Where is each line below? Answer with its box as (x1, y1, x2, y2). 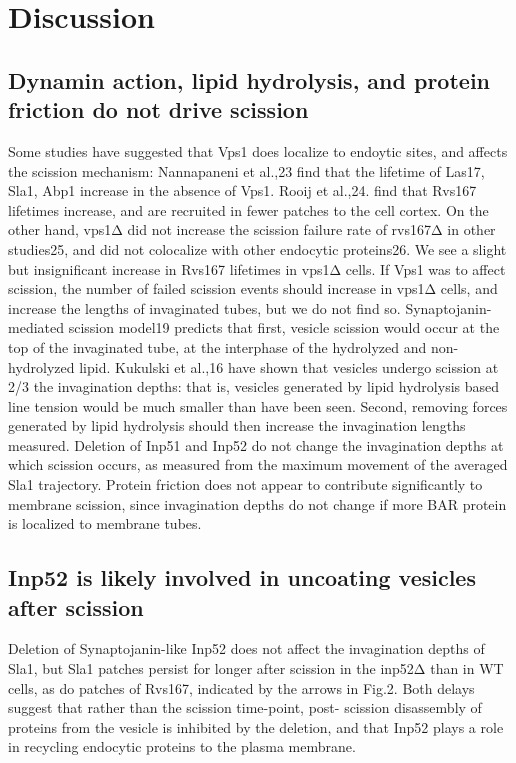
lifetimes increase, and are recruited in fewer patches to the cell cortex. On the (8, 199, 489, 220)
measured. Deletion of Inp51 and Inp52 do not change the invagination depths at (8, 434, 504, 455)
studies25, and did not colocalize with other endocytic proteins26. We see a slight (8, 238, 507, 259)
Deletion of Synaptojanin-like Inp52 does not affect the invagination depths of (8, 638, 485, 659)
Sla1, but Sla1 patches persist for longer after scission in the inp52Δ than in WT (8, 658, 504, 679)
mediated (8, 317, 64, 338)
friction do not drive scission (8, 94, 309, 125)
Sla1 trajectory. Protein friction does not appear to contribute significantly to (8, 474, 483, 495)
